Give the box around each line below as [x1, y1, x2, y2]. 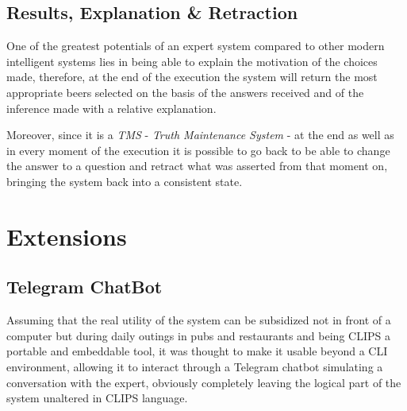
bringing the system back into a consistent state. [6, 173, 243, 189]
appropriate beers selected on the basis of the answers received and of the [6, 83, 364, 100]
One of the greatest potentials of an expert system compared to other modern [6, 37, 385, 54]
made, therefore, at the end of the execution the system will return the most [6, 68, 378, 85]
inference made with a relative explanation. [6, 99, 217, 116]
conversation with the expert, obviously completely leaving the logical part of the [6, 374, 401, 390]
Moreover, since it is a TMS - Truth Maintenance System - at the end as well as [6, 126, 394, 143]
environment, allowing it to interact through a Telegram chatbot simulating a [6, 358, 383, 374]
